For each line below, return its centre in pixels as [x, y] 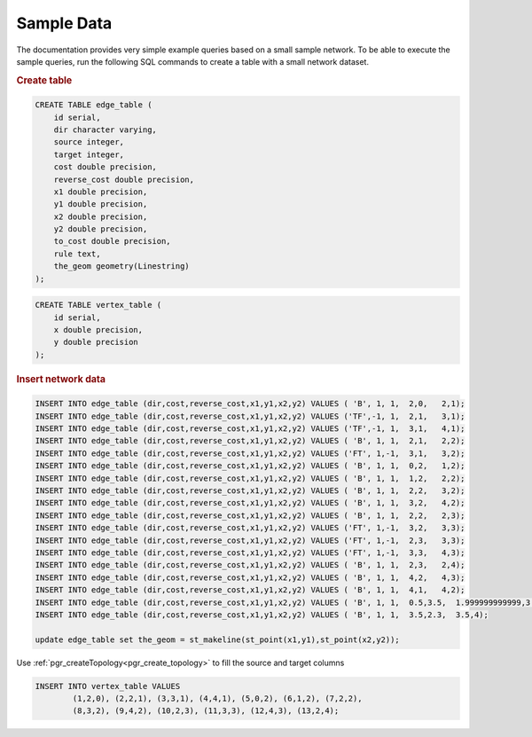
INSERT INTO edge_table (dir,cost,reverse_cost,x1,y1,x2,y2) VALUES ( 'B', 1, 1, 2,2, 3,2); [250, 490]
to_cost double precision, [113, 241]
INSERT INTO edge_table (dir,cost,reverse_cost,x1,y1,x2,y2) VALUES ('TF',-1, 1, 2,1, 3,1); [250, 416]
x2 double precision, [101, 216]
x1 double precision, [101, 192]
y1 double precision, [101, 204]
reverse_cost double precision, [124, 179]
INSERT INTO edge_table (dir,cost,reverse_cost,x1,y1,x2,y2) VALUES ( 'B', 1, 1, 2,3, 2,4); [250, 565]
